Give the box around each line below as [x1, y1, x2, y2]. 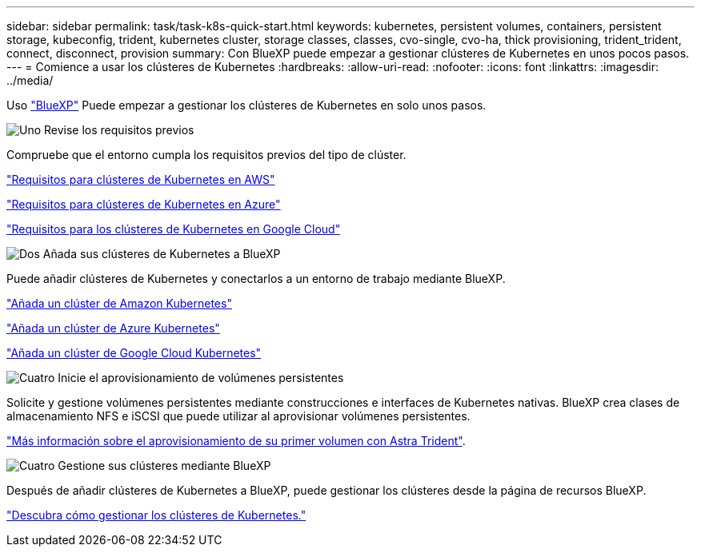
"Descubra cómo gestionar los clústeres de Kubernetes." [6, 508, 306, 522]
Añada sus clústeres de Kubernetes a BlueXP [42, 247, 281, 261]
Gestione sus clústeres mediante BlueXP [58, 459, 271, 472]
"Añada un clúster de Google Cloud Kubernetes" [6, 346, 262, 360]
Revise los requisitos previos [44, 123, 194, 137]
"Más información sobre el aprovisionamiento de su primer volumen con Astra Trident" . [6, 434, 466, 448]
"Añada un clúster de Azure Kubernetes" [6, 321, 220, 335]
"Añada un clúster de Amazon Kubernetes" [6, 296, 232, 310]
